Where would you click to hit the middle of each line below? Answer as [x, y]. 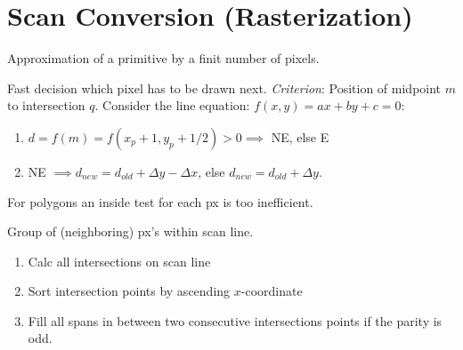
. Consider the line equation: [172, 105]
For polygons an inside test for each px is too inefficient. [160, 201]
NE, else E [300, 136]
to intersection [46, 105]
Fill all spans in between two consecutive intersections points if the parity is [235, 320]
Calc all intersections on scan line [119, 261]
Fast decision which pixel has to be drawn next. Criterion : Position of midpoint [224, 87]
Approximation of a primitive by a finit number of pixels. [163, 58]
